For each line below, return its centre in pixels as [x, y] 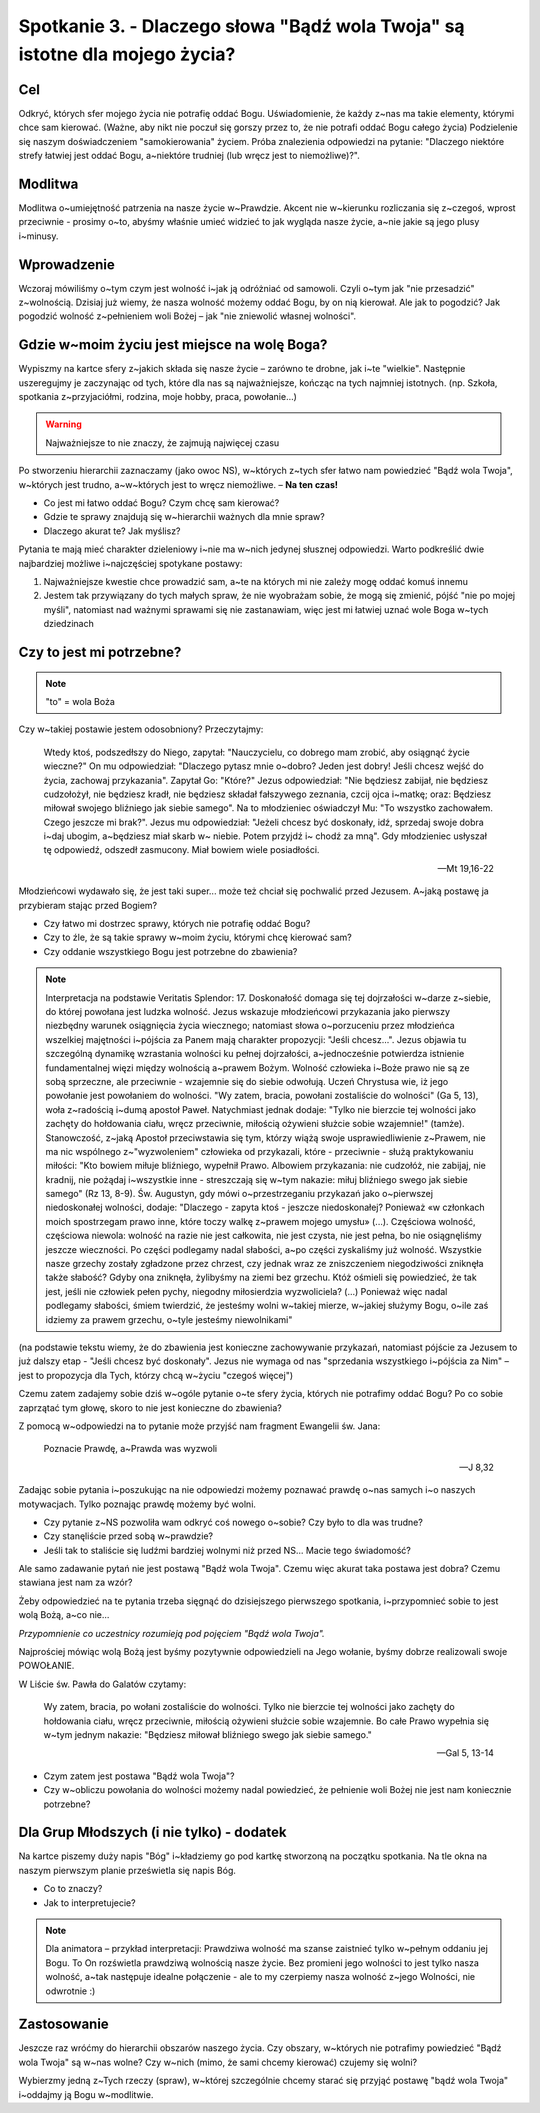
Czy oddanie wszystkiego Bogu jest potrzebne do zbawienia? [170, 951]
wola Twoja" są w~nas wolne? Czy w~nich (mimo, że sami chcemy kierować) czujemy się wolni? [218, 2062]
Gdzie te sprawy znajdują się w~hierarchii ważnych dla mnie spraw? [184, 517]
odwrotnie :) [70, 1991]
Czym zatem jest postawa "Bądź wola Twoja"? [139, 1776]
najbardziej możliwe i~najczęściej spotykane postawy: [130, 563]
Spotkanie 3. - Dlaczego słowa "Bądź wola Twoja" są [241, 26]
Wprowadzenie [66, 264]
